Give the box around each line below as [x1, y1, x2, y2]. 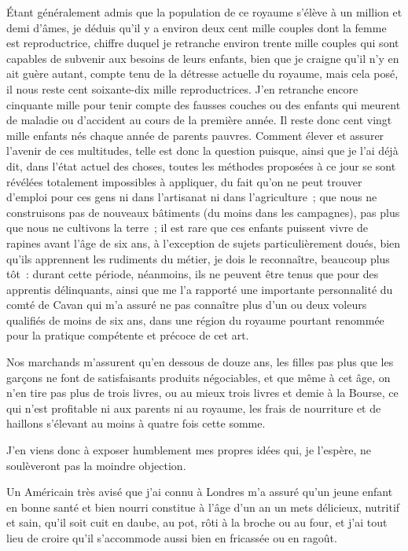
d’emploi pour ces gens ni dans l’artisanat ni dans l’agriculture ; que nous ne [6, 189, 377, 205]
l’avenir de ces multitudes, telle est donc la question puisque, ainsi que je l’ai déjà [6, 142, 399, 159]
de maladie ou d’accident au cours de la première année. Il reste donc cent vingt [6, 112, 392, 128]
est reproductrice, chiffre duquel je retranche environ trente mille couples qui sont [6, 35, 399, 51]
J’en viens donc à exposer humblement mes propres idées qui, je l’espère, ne [6, 442, 371, 458]
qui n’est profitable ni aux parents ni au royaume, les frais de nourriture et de [6, 399, 381, 416]
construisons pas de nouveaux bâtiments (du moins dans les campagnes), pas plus [6, 204, 400, 220]
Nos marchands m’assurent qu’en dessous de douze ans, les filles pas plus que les [6, 354, 394, 370]
